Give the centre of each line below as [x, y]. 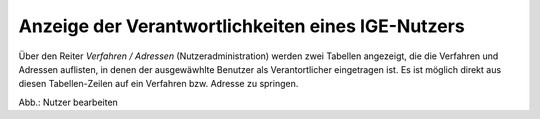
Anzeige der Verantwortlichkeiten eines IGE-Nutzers [241, 26]
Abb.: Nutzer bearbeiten [68, 102]
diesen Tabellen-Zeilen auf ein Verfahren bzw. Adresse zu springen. [158, 84]
